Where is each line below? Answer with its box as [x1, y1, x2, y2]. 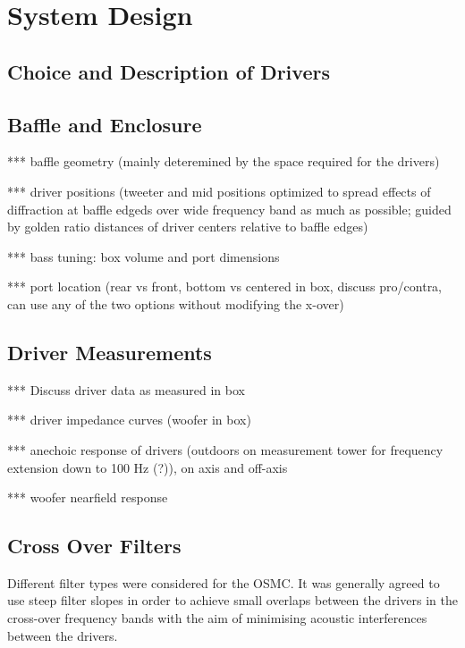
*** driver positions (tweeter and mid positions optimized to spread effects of [7, 181, 431, 200]
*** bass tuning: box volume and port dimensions [7, 247, 280, 265]
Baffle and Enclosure [7, 110, 202, 138]
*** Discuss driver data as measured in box [7, 380, 245, 399]
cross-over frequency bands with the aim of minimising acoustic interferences [7, 609, 427, 627]
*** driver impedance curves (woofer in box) [7, 410, 251, 429]
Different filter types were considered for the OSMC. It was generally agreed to [7, 573, 440, 592]
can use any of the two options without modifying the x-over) [7, 294, 344, 313]
